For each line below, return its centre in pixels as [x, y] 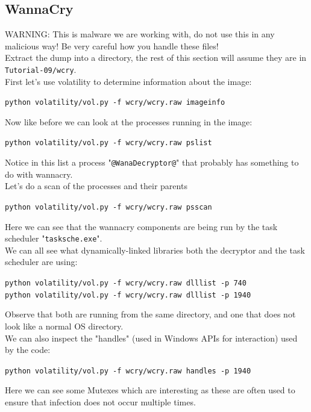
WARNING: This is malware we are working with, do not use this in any [140, 34]
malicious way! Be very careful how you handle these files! [112, 45]
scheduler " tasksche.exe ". [54, 238]
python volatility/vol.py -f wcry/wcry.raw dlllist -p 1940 [128, 295]
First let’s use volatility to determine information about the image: [128, 81]
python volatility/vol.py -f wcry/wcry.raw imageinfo [115, 103]
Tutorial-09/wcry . [41, 69]
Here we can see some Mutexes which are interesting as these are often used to [150, 390]
